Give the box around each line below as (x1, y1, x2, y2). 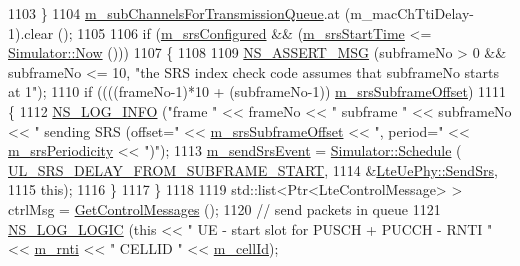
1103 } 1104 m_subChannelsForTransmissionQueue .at (8, 3, 341, 23)
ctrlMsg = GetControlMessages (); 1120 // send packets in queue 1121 (8, 198, 441, 219)
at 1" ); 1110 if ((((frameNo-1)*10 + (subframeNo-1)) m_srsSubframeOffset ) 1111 (8, 81, 507, 102)
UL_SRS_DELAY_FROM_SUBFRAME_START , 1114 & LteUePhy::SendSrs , (8, 159, 498, 180)
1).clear (8, 22, 54, 43)
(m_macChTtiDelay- (344, 3, 474, 23)
